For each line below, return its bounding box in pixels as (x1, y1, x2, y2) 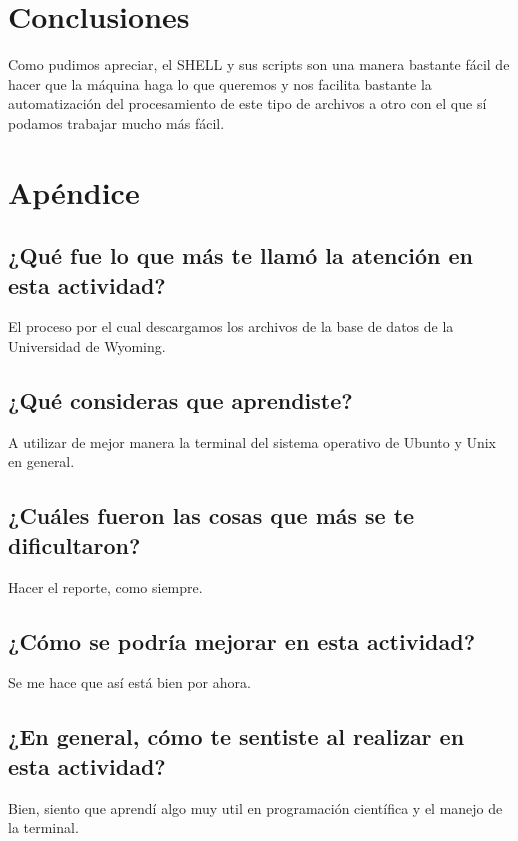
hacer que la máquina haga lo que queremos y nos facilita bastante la (8, 73, 432, 94)
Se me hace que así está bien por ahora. (8, 672, 251, 693)
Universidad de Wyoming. (8, 336, 166, 357)
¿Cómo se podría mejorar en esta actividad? (8, 625, 476, 656)
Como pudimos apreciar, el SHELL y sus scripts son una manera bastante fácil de (8, 54, 510, 75)
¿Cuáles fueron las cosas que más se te (8, 500, 415, 531)
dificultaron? (8, 529, 141, 560)
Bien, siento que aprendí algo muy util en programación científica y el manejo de (8, 797, 503, 818)
